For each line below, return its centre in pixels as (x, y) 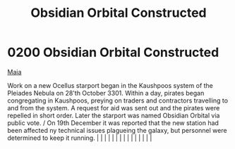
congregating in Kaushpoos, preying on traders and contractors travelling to (117, 101)
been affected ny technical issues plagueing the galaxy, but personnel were (117, 130)
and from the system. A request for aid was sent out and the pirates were (114, 108)
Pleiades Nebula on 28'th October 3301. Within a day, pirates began (106, 93)
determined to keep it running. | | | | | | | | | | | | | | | (80, 138)
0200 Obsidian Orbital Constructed (113, 52)
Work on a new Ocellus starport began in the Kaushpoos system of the (110, 85)
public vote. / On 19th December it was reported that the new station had (113, 123)
